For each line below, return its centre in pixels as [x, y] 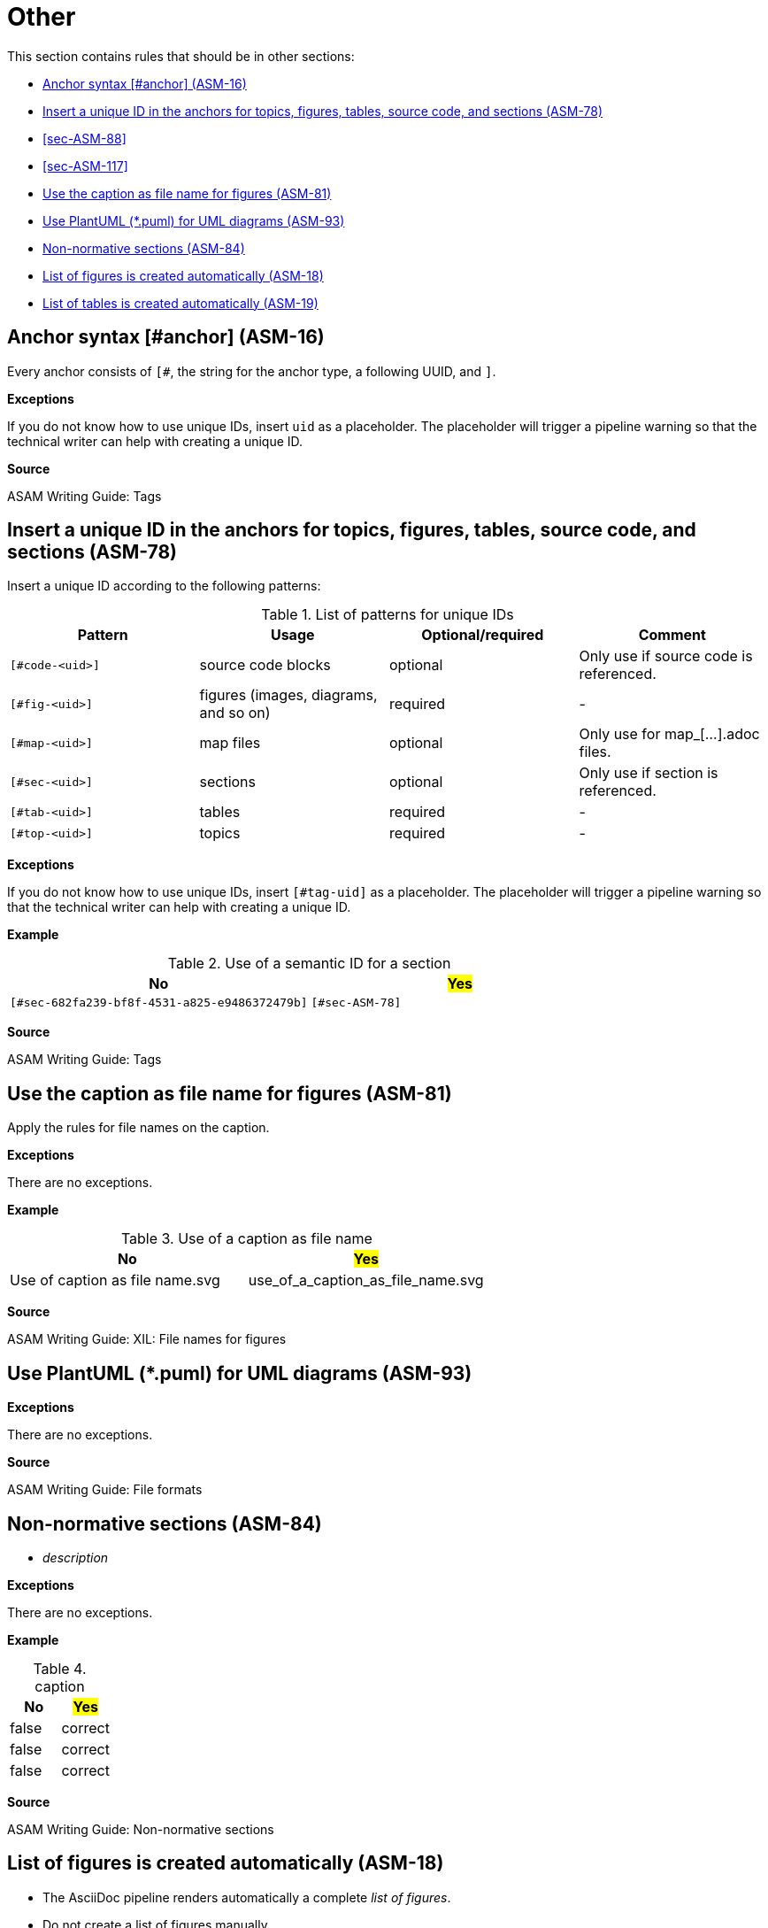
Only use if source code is [666, 656]
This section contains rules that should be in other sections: [181, 56]
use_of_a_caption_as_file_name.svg [366, 1280]
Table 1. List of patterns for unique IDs [388, 615]
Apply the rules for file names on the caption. [138, 1128]
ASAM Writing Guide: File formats [105, 1490]
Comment [672, 635]
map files [230, 743]
